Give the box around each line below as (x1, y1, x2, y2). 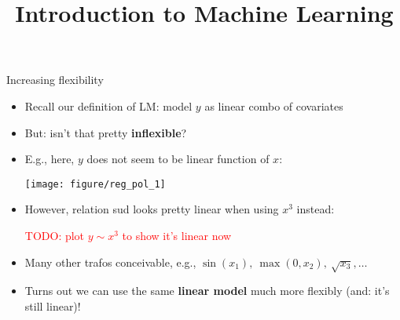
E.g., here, (24, 151, 75, 167)
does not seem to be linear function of (86, 151, 270, 167)
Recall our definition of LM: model (24, 97, 193, 114)
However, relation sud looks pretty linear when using (24, 201, 279, 217)
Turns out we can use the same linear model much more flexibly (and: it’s (24, 282, 390, 299)
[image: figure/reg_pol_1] (24, 178, 166, 190)
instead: (296, 201, 335, 217)
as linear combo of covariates (204, 97, 343, 114)
